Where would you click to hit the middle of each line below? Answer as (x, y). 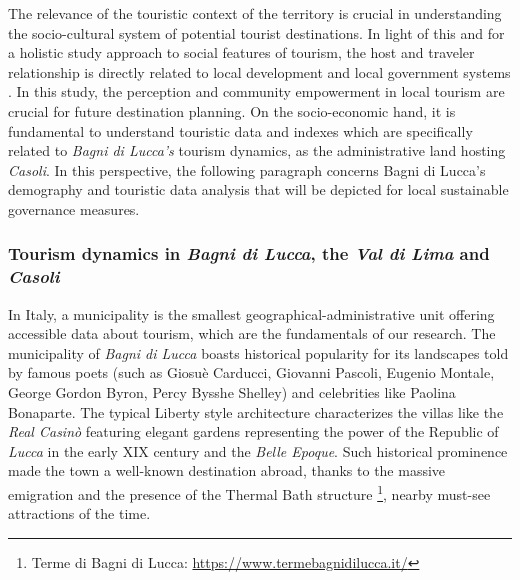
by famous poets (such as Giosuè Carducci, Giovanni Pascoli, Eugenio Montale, (251, 372)
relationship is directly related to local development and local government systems (259, 71)
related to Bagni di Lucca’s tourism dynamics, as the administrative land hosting (257, 150)
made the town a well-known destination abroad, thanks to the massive (227, 470)
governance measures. (74, 208)
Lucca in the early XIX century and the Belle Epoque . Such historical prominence (258, 450)
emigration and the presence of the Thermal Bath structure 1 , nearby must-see (249, 492)
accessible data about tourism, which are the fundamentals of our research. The (252, 333)
